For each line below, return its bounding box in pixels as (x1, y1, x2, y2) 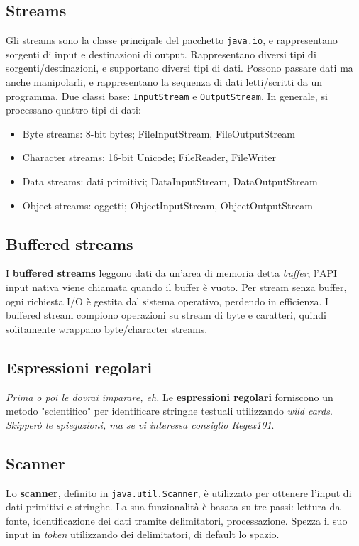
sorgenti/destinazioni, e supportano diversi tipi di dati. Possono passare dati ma (6, 60, 353, 75)
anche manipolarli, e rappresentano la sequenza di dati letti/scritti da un (6, 75, 323, 89)
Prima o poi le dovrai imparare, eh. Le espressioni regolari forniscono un (6, 389, 333, 404)
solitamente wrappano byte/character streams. (6, 321, 208, 336)
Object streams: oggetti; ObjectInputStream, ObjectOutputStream (22, 197, 313, 212)
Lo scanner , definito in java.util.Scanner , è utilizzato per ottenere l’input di (6, 485, 352, 500)
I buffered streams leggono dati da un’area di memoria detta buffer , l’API (6, 266, 338, 280)
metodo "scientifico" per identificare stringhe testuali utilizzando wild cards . (6, 403, 333, 418)
